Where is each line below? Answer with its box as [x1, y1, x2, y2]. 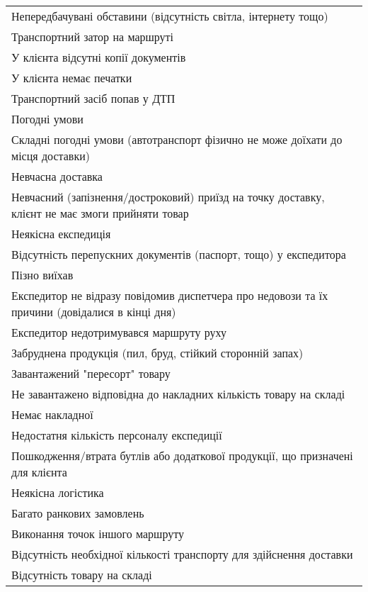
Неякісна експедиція [11, 225, 111, 242]
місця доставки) [11, 147, 90, 164]
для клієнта [11, 464, 67, 480]
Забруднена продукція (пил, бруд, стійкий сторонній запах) [11, 345, 304, 361]
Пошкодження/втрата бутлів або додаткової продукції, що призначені [11, 447, 353, 464]
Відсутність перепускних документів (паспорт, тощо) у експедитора [11, 246, 346, 262]
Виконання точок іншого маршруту [11, 525, 185, 542]
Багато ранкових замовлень [11, 505, 144, 521]
